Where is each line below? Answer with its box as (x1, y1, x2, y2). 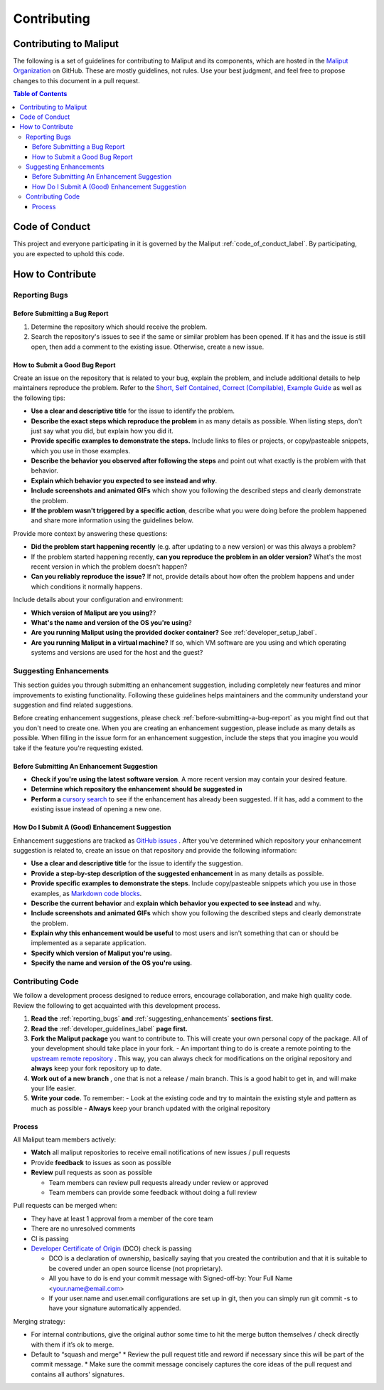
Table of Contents (13, 90, 68, 98)
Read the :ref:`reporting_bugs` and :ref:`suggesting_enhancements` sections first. (31, 1014, 274, 1023)
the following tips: (13, 394, 65, 402)
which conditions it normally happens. (31, 582, 142, 591)
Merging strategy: (13, 1317, 65, 1325)
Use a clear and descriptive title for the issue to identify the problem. (31, 406, 235, 416)
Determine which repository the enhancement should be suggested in (31, 785, 242, 794)
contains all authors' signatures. (31, 1370, 124, 1379)
